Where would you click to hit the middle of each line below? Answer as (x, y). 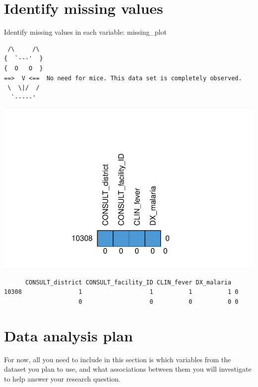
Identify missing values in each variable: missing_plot (85, 32)
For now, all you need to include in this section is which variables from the (118, 359)
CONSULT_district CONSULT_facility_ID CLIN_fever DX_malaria (128, 282)
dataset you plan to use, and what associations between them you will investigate (128, 369)
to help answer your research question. (62, 378)
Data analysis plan (68, 335)
